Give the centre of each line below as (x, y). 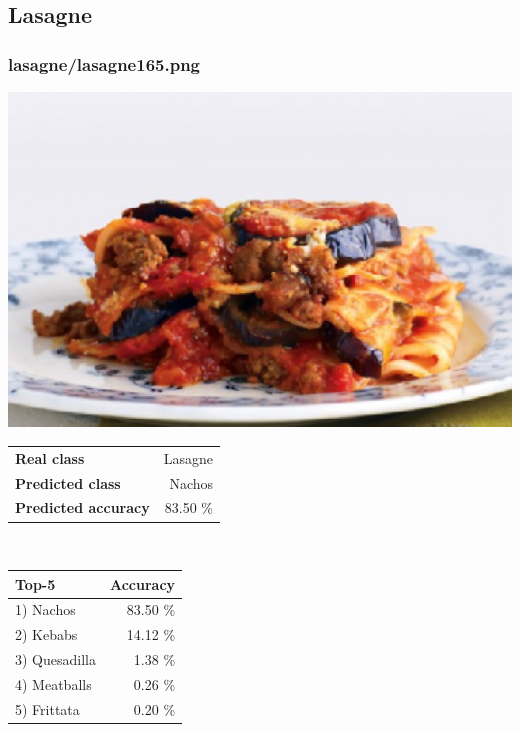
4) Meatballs (53, 683)
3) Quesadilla (55, 659)
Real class (50, 457)
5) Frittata (47, 708)
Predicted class (68, 482)
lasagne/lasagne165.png (104, 63)
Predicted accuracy (82, 507)
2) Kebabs (46, 634)
